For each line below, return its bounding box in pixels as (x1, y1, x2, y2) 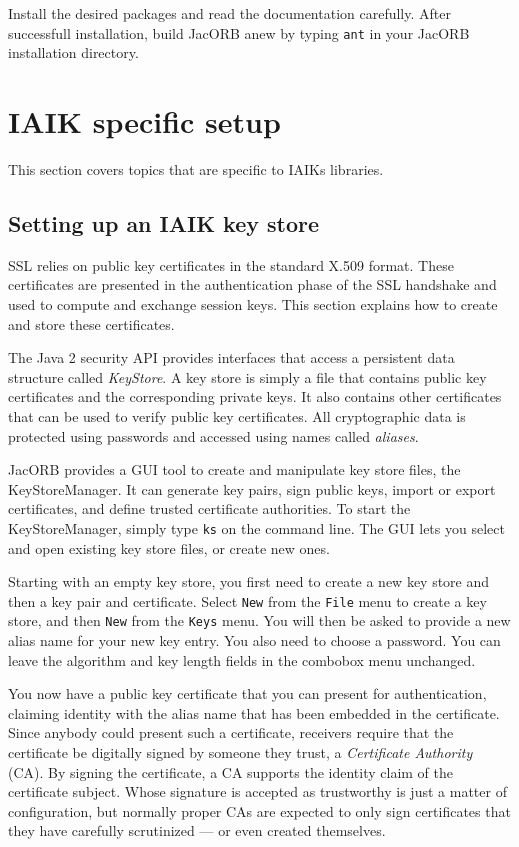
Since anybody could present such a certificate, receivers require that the (8, 722, 454, 743)
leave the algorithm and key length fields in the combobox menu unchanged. (8, 649, 476, 670)
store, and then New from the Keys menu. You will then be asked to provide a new (8, 610, 511, 631)
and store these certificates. (8, 313, 175, 334)
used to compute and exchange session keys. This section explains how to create (8, 293, 498, 314)
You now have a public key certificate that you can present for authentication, (8, 683, 487, 704)
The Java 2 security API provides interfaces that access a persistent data (8, 347, 455, 368)
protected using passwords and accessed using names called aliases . (8, 425, 419, 446)
